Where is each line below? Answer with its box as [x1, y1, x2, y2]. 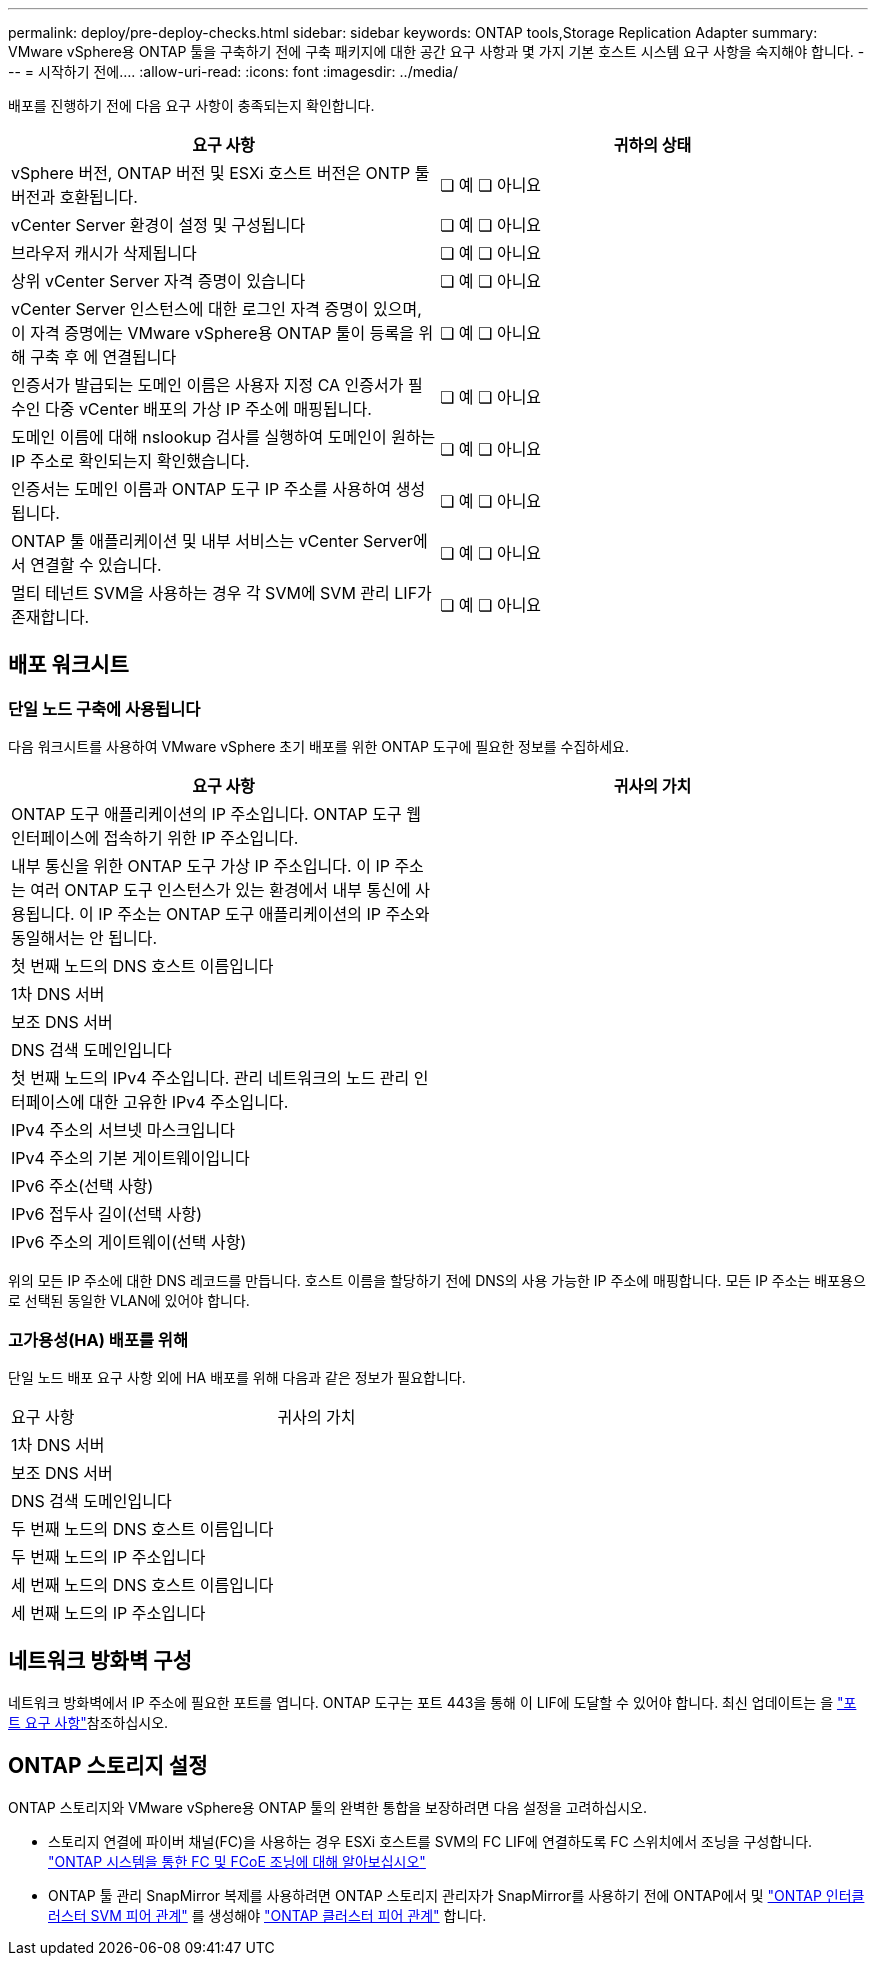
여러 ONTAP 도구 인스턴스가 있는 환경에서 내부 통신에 [30, 880, 411, 901]
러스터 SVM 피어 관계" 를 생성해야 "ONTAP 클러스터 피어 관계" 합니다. [48, 1906, 487, 1924]
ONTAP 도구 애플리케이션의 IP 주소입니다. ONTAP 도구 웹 [11, 804, 421, 825]
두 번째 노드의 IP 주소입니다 [11, 1546, 206, 1567]
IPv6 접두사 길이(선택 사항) [11, 1204, 203, 1225]
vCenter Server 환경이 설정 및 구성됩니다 [11, 215, 306, 235]
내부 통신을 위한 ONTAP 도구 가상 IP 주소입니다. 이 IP [11, 856, 390, 877]
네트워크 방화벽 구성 [8, 1648, 192, 1674]
